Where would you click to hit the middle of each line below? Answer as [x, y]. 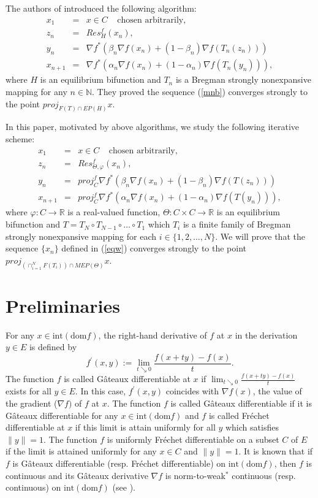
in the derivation [266, 335]
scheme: [20, 139]
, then [285, 463]
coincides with [192, 391]
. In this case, [100, 391]
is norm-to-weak [195, 475]
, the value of [277, 391]
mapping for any [36, 91]
